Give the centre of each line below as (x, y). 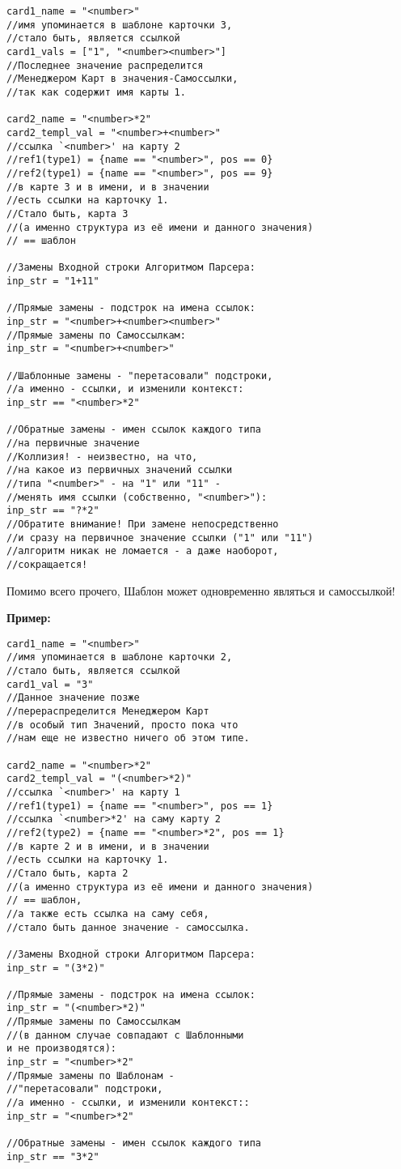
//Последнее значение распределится (105, 65)
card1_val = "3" (50, 684)
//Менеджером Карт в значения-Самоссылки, (122, 79)
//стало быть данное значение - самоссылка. (128, 927)
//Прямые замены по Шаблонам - (91, 1075)
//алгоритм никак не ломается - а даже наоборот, (143, 551)
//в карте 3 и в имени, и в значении (108, 187)
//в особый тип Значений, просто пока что (122, 725)
